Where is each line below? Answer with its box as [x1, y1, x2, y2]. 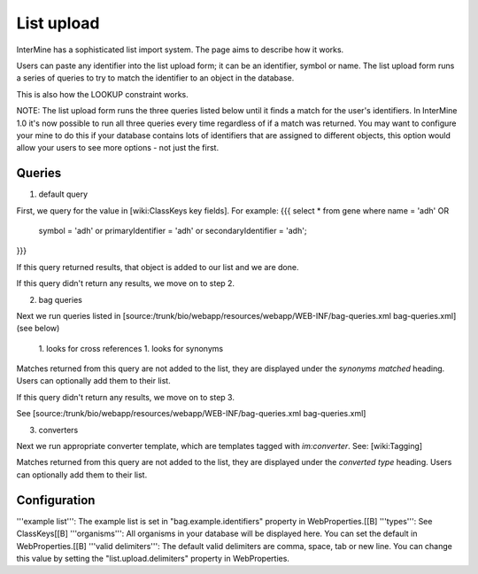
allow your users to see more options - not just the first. [16, 143, 220, 153]
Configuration [16, 493, 96, 508]
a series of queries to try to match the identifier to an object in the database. [16, 73, 295, 83]
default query [38, 189, 89, 199]
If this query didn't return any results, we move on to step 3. [16, 392, 235, 402]
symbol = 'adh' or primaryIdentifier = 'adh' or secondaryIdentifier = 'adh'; [38, 225, 307, 236]
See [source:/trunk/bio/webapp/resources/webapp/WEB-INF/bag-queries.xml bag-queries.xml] [16, 408, 366, 419]
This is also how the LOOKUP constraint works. [16, 89, 189, 99]
